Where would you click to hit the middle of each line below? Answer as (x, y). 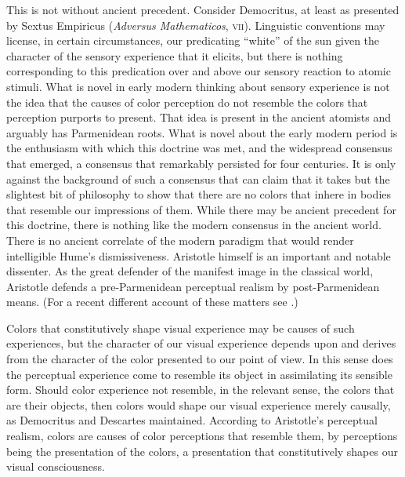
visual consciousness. (56, 466)
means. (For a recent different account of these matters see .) (152, 302)
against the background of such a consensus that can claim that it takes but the (198, 178)
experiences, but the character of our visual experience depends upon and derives (201, 343)
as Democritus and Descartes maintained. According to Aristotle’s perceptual (192, 420)
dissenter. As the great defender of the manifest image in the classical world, (190, 271)
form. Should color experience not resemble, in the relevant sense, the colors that (201, 390)
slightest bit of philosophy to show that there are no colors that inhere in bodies (199, 194)
